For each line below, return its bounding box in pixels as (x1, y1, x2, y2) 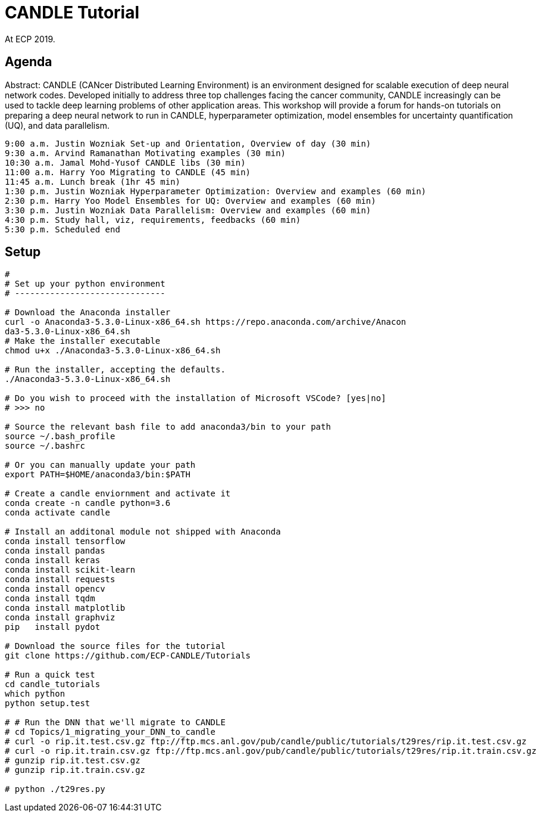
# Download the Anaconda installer (5, 307, 171, 318)
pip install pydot (5, 622, 101, 632)
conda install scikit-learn (5, 565, 136, 575)
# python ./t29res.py (5, 784, 105, 794)
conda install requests (5, 574, 115, 585)
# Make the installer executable (5, 336, 161, 346)
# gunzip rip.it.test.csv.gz (5, 756, 140, 766)
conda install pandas (5, 546, 105, 556)
